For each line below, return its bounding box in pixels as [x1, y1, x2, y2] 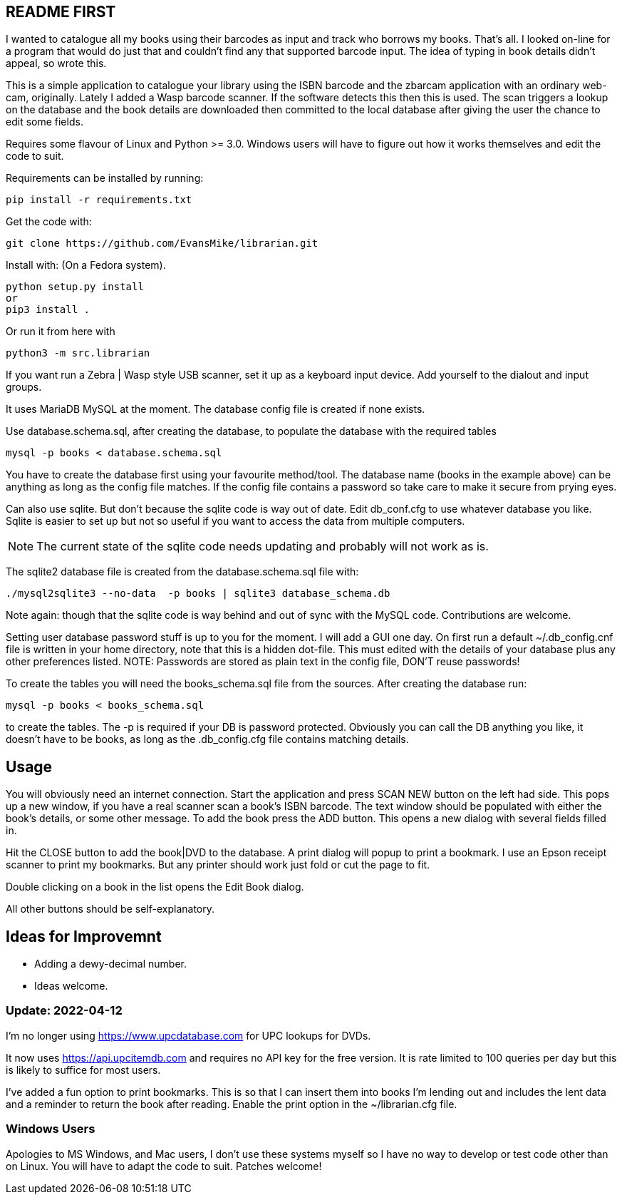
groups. [6, 381, 42, 394]
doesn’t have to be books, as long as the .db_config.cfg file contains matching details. [6, 733, 409, 746]
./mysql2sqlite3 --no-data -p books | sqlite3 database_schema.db [6, 588, 390, 600]
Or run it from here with [6, 325, 115, 338]
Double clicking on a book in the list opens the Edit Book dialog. [6, 881, 304, 893]
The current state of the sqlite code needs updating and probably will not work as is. [36, 539, 489, 554]
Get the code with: [6, 215, 92, 228]
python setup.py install [6, 281, 144, 293]
